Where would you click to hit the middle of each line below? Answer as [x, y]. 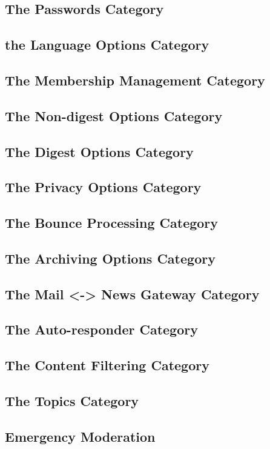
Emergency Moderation [80, 436]
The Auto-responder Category [101, 329]
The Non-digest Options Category [114, 115]
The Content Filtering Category [107, 365]
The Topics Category [72, 400]
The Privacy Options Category [103, 187]
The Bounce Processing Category [112, 223]
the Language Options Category [107, 45]
